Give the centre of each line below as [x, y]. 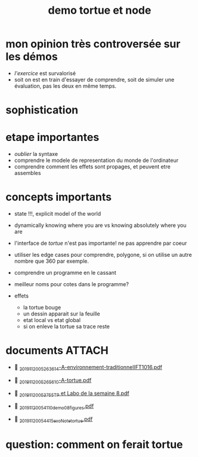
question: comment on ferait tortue [94, 445]
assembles [27, 173]
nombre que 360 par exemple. [52, 261]
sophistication [42, 110]
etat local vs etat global [52, 320]
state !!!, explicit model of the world [58, 214]
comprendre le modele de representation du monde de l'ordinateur [96, 160]
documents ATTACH [57, 351]
